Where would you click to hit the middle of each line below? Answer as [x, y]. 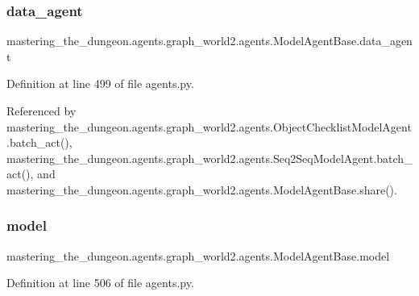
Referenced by [41, 110]
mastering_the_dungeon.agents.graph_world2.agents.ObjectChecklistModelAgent [209, 126]
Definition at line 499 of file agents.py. [100, 83]
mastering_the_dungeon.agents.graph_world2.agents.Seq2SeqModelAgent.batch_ [209, 158]
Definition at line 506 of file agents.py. [100, 283]
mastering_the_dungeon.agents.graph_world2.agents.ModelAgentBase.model [198, 255]
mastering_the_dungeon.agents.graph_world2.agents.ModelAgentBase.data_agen [209, 41]
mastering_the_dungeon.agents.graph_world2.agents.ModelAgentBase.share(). [202, 189]
